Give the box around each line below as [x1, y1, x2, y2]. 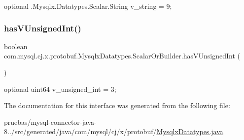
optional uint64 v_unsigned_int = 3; [4, 84, 116, 94]
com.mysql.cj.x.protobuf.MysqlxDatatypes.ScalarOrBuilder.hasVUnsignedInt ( [4, 51, 240, 61]
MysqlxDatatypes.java [156, 126, 223, 137]
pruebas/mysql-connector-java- [4, 116, 97, 127]
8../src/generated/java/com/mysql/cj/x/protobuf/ [4, 126, 157, 137]
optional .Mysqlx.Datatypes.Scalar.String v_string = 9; [4, 1, 172, 11]
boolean [4, 41, 28, 51]
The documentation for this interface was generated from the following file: [4, 100, 230, 111]
